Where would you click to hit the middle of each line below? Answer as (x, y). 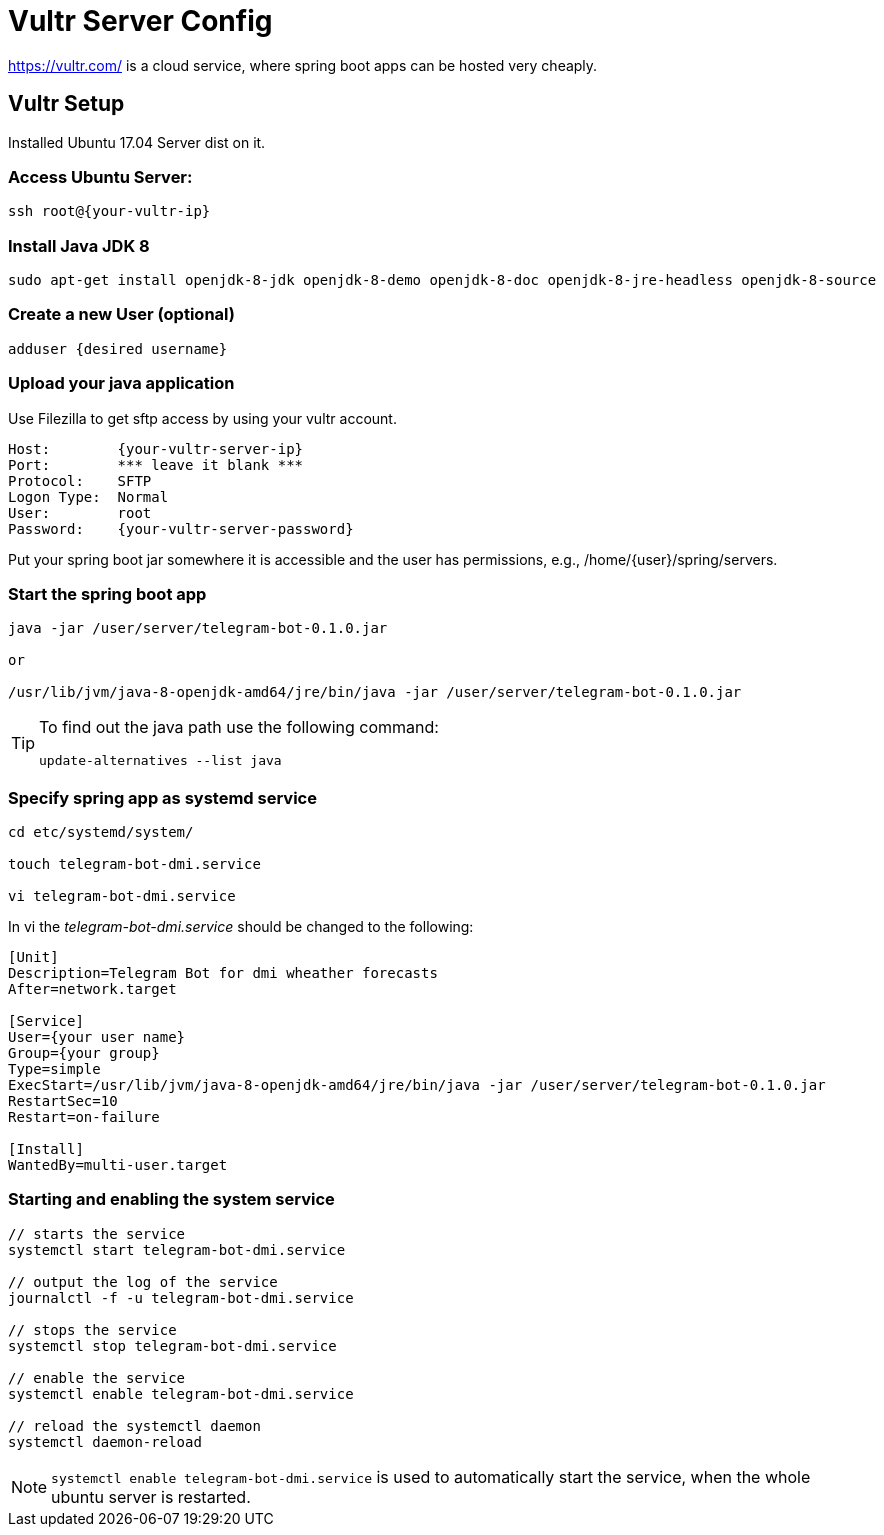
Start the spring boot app (107, 593)
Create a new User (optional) (121, 314)
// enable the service (97, 1377)
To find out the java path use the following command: (239, 727)
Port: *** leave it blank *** (156, 464)
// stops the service (92, 1329)
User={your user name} (97, 1037)
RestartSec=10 (63, 1101)
